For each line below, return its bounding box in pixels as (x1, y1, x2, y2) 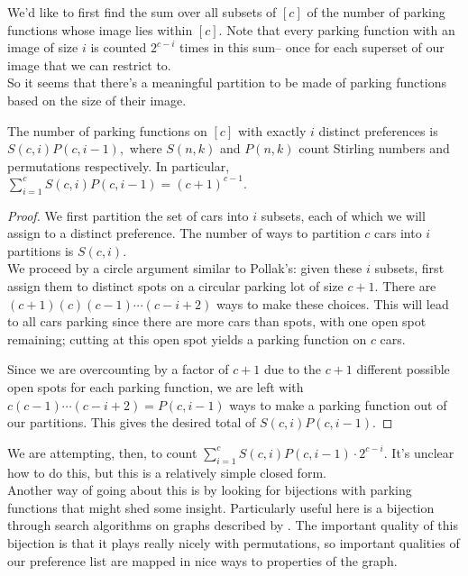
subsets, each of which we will (261, 206, 426, 224)
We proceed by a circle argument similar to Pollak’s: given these (7, 259, 362, 278)
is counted (90, 38, 147, 57)
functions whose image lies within (7, 20, 193, 39)
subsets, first (374, 259, 445, 278)
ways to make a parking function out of (229, 395, 447, 414)
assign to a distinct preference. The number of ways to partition (7, 224, 361, 242)
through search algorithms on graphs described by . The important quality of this (7, 516, 458, 535)
